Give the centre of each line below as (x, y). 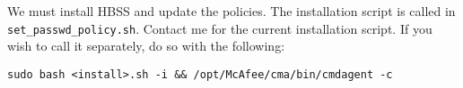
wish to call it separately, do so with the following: (146, 46)
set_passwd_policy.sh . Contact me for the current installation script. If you (220, 28)
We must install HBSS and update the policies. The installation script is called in (231, 11)
